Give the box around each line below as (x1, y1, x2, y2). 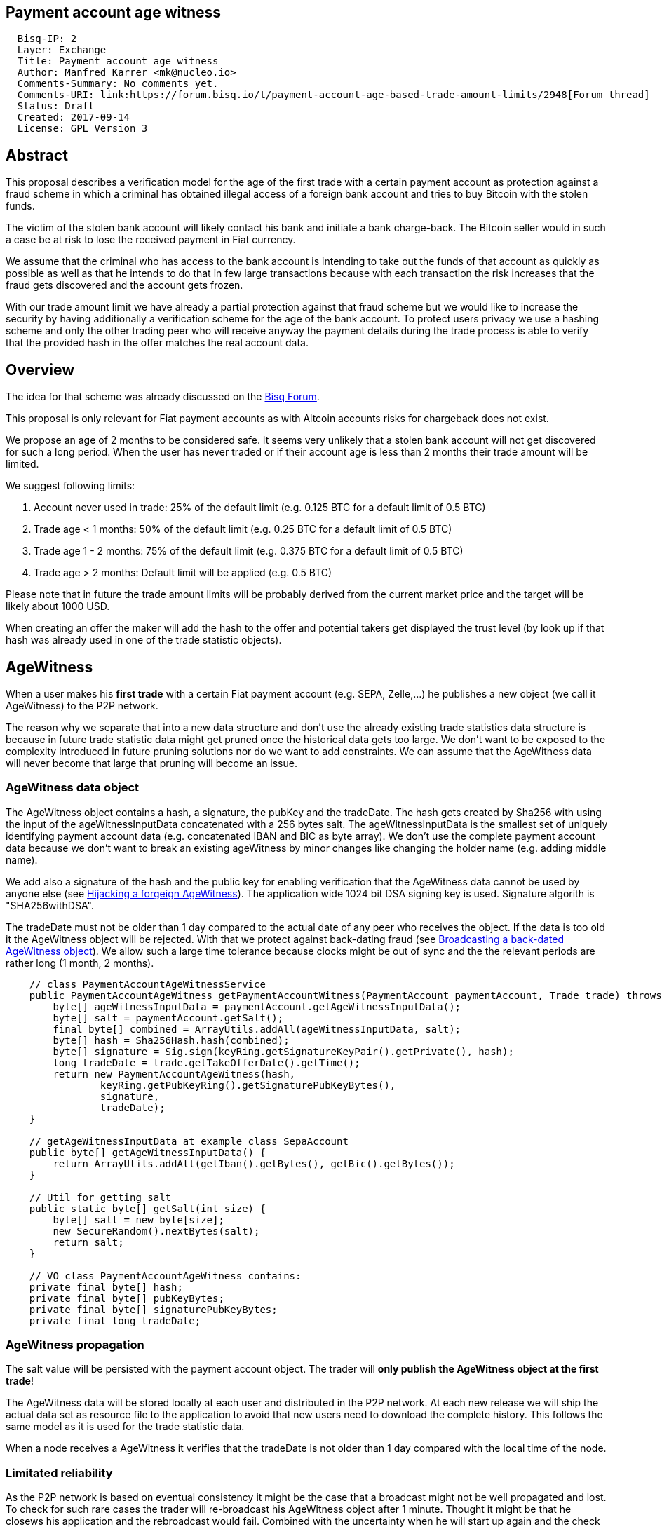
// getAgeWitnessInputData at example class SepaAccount (29, 1135, 349, 1147)
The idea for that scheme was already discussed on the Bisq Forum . (6, 390, 320, 403)
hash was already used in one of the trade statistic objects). (6, 634, 282, 646)
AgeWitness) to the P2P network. (6, 699, 158, 712)
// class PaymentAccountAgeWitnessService (29, 978, 266, 990)
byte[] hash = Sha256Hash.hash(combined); (53, 1034, 290, 1046)
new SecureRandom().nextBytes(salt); (53, 1225, 260, 1237)
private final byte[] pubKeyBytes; (29, 1292, 224, 1304)
